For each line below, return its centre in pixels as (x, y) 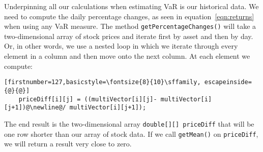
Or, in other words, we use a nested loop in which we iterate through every (121, 46)
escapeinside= (228, 82)
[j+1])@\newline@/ (35, 108)
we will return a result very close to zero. (68, 144)
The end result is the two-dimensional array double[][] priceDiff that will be (129, 123)
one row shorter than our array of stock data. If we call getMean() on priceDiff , (131, 134)
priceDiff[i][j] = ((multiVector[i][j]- (88, 99)
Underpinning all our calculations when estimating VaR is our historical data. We (131, 6)
